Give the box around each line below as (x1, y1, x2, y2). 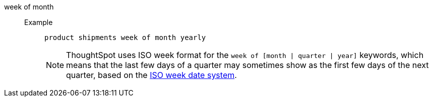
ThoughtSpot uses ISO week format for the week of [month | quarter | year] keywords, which (66, 50, 424, 60)
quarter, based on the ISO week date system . (66, 70, 237, 80)
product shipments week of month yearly (44, 33, 206, 41)
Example (24, 18, 53, 26)
